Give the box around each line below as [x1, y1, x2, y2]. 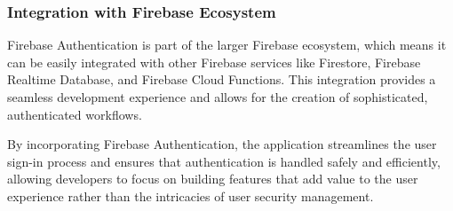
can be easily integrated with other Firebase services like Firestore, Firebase [7, 52, 421, 71]
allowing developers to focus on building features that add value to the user [7, 169, 418, 188]
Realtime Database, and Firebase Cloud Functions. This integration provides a [7, 70, 436, 89]
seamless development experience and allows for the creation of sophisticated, [7, 88, 428, 105]
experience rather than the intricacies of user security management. [7, 186, 374, 205]
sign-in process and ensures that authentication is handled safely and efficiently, [7, 152, 441, 170]
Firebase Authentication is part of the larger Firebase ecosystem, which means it [7, 35, 447, 54]
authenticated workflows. [7, 105, 142, 123]
